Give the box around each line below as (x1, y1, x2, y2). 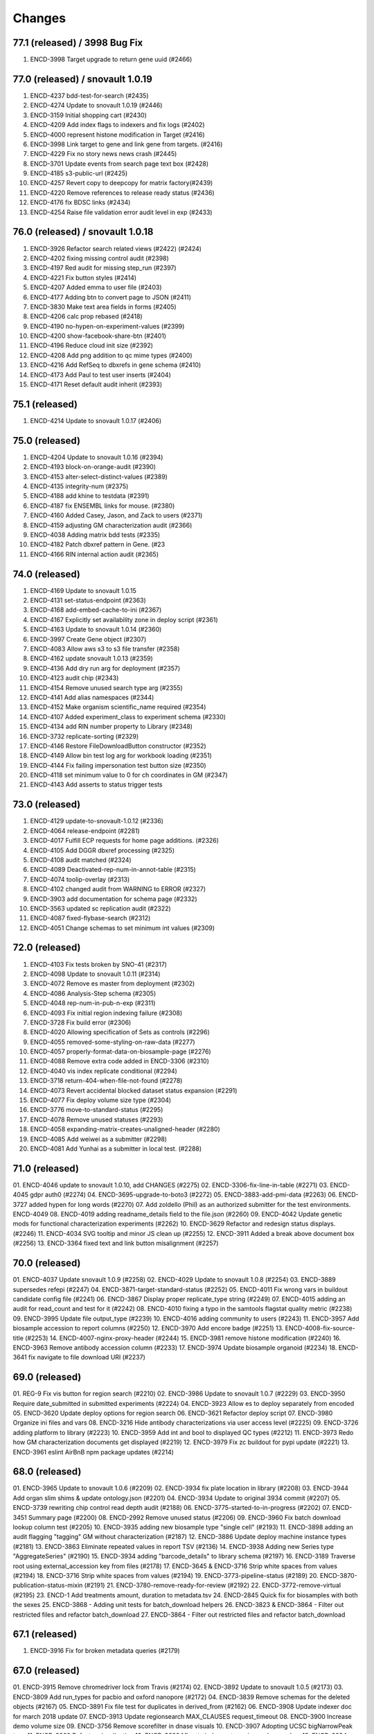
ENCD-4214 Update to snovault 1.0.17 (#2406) (30, 416, 162, 424)
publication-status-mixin (12, 1581, 83, 1590)
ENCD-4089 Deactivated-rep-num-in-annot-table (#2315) (30, 866, 197, 874)
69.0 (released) (12, 1371, 82, 1383)
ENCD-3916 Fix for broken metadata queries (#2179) (30, 1647, 180, 1655)
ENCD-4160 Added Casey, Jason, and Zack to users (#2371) (30, 511, 203, 520)
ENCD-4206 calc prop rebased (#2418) (30, 312, 143, 320)
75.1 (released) (12, 398, 78, 410)
